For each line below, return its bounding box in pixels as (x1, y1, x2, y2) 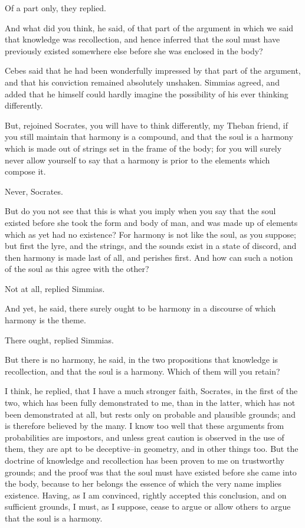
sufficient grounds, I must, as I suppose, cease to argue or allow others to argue (5, 500, 291, 513)
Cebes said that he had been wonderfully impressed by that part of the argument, (5, 64, 301, 77)
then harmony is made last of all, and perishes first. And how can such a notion (5, 251, 293, 263)
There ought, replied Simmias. (5, 333, 114, 346)
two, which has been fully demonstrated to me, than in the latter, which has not (5, 396, 296, 409)
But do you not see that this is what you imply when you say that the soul (5, 205, 276, 217)
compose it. (5, 165, 46, 178)
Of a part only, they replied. (5, 2, 107, 14)
